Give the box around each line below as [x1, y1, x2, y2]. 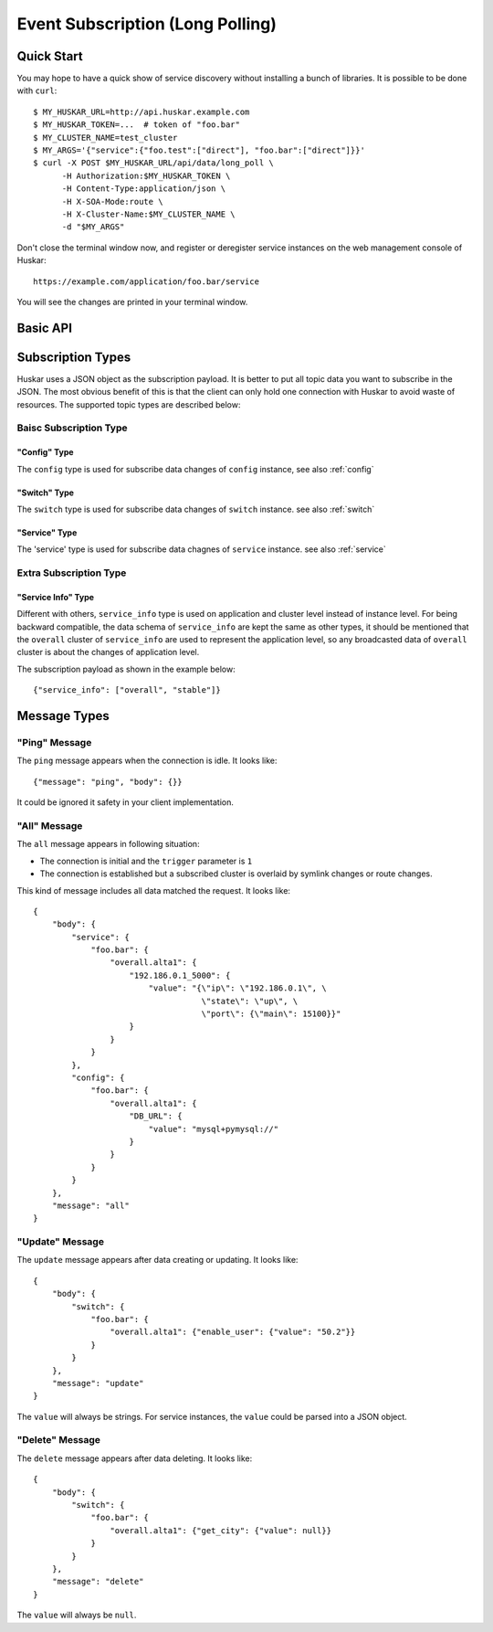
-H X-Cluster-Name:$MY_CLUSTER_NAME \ [61, 208, 236, 219]
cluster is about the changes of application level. [16, 647, 200, 658]
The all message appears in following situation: [16, 839, 200, 850]
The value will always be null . [16, 1609, 137, 1621]
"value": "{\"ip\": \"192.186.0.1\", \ [148, 983, 328, 993]
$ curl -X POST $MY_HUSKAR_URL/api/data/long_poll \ [33, 158, 274, 168]
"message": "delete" [51, 1576, 144, 1587]
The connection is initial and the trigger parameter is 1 [39, 855, 253, 866]
